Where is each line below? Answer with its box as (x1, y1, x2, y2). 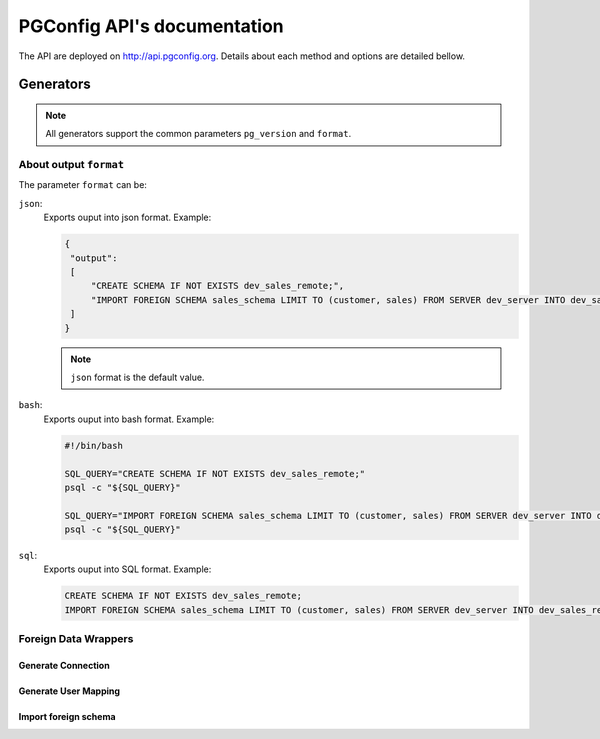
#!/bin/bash (64, 440, 124, 451)
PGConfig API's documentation (18, 15, 284, 37)
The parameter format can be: (18, 179, 147, 191)
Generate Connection (18, 659, 110, 671)
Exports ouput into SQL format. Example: (43, 563, 212, 575)
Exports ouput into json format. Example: (43, 211, 212, 224)
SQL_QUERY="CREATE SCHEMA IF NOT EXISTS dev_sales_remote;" (64, 468, 366, 479)
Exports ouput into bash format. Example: (43, 413, 215, 425)
